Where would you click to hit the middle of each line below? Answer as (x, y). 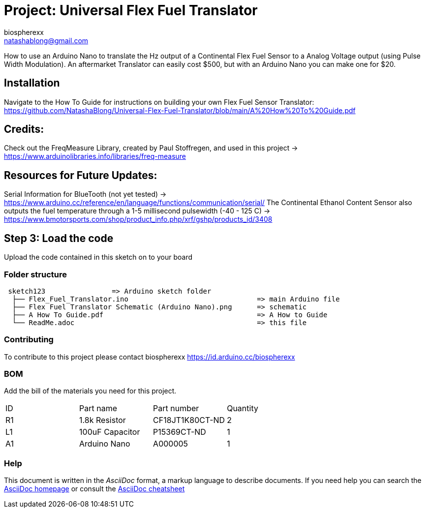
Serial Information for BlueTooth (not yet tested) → (85, 194)
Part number (176, 408)
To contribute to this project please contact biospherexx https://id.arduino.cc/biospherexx (150, 357)
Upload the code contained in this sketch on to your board (98, 257)
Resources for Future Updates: (81, 175)
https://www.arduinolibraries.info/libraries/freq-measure (95, 156)
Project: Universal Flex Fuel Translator (131, 10)
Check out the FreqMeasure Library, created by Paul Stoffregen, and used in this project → (151, 148)
